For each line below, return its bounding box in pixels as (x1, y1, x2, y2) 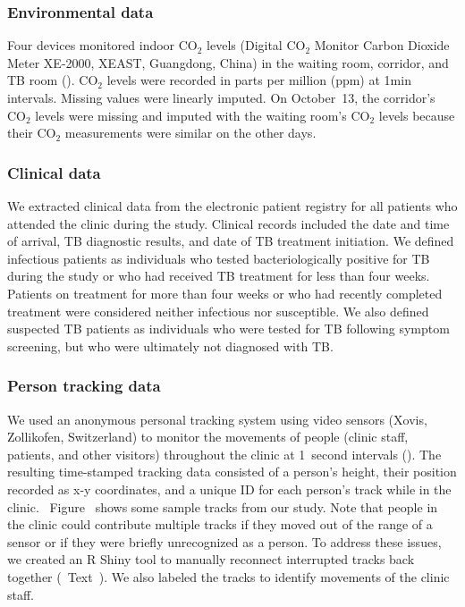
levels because (378, 105, 455, 124)
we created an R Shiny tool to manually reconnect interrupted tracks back (7, 550, 415, 569)
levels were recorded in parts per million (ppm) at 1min (106, 71, 411, 89)
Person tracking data (7, 375, 161, 397)
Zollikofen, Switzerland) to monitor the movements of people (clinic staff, (7, 427, 409, 446)
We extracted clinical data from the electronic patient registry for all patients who (7, 197, 458, 215)
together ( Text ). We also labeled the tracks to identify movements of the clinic (7, 567, 450, 586)
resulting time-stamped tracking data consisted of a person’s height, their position (7, 462, 457, 481)
